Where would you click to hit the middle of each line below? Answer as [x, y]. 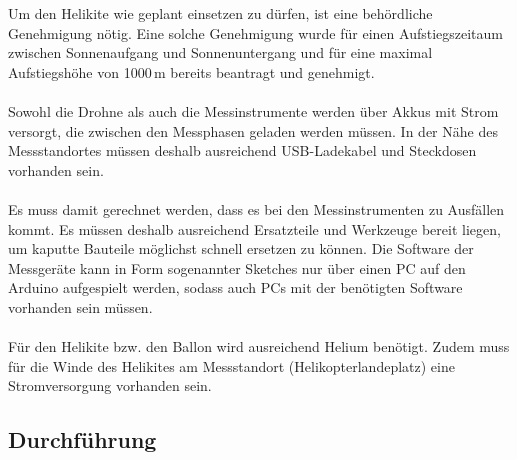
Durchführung [82, 439]
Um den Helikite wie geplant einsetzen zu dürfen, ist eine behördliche [220, 13]
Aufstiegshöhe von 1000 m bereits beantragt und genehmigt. [191, 71]
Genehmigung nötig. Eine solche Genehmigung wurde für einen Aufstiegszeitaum [255, 32]
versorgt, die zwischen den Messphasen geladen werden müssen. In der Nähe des [253, 130]
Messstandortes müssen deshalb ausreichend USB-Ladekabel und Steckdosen [242, 150]
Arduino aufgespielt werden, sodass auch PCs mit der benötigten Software [235, 287]
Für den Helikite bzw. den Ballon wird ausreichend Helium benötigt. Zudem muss [259, 346]
